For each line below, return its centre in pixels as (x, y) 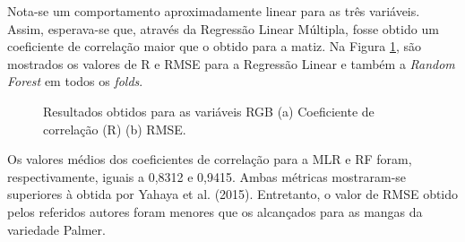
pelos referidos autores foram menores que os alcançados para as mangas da (215, 211)
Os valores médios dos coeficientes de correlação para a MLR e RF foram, (210, 159)
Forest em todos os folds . (75, 81)
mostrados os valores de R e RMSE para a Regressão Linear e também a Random (231, 63)
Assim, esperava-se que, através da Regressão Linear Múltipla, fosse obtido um (223, 28)
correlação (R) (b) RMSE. (115, 129)
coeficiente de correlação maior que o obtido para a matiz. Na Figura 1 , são (215, 46)
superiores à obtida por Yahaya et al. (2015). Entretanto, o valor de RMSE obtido (233, 194)
